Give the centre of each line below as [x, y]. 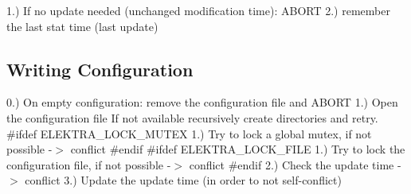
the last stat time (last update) [82, 26]
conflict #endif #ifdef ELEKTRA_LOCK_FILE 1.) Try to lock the [238, 149]
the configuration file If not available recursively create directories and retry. [192, 117]
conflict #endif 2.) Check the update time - [295, 164]
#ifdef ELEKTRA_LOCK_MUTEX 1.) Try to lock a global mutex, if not [189, 133]
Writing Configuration [100, 69]
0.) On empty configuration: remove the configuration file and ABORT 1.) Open [202, 102]
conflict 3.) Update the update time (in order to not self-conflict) [183, 180]
